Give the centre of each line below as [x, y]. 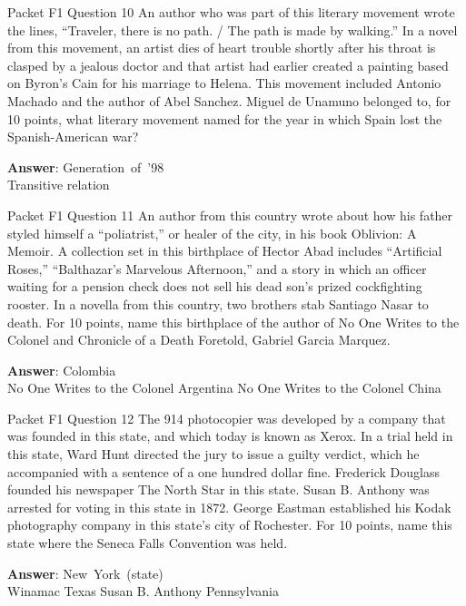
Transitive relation [59, 185]
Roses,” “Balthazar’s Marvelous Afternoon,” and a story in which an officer [217, 268]
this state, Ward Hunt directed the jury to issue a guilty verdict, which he [213, 454]
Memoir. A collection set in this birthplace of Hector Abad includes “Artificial [225, 251]
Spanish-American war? [73, 137]
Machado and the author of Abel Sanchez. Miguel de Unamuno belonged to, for [229, 100]
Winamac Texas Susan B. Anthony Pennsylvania [143, 591]
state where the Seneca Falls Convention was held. [148, 543]
